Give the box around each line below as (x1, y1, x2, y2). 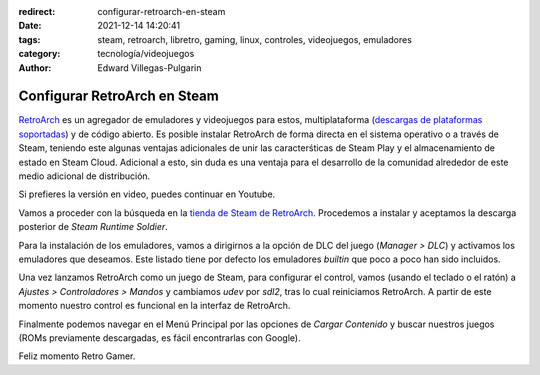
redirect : (18, 6, 56, 17)
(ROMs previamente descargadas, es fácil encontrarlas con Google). (18, 331, 301, 344)
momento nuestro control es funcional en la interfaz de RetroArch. (18, 300, 291, 312)
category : (18, 48, 61, 60)
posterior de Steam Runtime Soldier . (18, 221, 169, 233)
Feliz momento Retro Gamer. (18, 350, 136, 362)
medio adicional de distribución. (18, 170, 151, 182)
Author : (18, 61, 52, 74)
